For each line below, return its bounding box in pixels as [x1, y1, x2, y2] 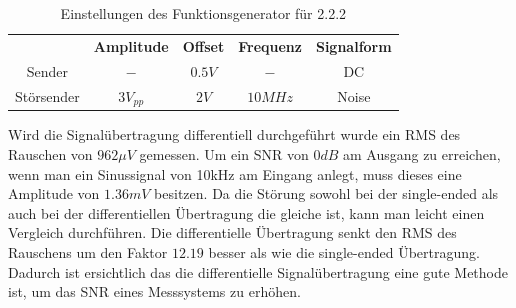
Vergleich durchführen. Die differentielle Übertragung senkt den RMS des [8, 222, 457, 243]
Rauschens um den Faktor [8, 242, 168, 263]
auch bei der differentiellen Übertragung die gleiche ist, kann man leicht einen [8, 202, 485, 223]
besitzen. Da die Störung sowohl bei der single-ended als [154, 183, 499, 204]
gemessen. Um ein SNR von [139, 144, 309, 165]
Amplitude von [8, 183, 100, 204]
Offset [182, 35, 225, 56]
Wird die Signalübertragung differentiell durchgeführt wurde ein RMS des [8, 124, 461, 145]
